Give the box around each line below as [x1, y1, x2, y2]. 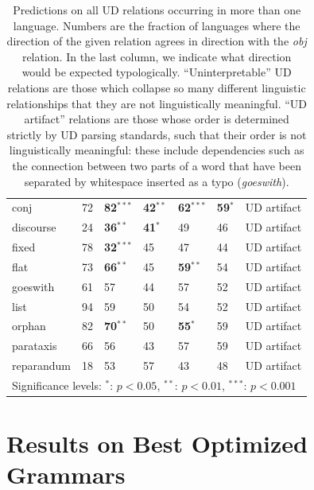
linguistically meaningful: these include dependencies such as [9, 142, 304, 158]
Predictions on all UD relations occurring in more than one [13, 2, 301, 17]
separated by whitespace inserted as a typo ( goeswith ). [24, 173, 289, 189]
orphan [12, 317, 46, 334]
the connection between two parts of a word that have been [12, 157, 302, 173]
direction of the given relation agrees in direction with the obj [6, 33, 307, 49]
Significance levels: [12, 376, 102, 393]
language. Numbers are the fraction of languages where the [13, 17, 300, 33]
